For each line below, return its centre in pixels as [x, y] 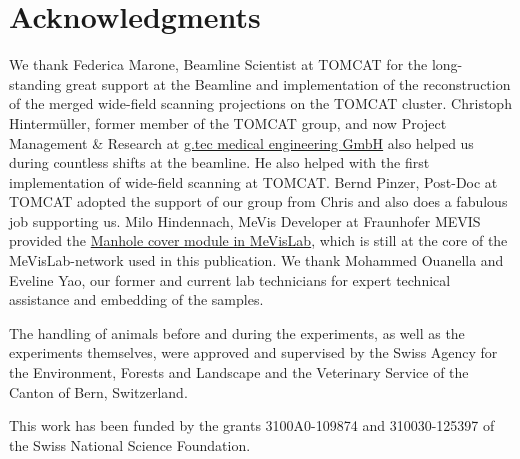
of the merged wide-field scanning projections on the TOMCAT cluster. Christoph [260, 103]
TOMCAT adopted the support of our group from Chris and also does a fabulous [258, 201]
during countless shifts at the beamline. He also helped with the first [219, 162]
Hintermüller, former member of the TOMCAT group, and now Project [228, 122]
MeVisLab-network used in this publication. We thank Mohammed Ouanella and [256, 260]
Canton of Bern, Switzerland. [98, 391]
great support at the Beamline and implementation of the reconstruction [288, 83]
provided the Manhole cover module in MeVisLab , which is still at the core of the [258, 240]
